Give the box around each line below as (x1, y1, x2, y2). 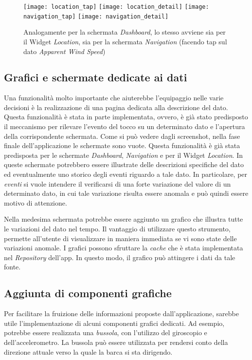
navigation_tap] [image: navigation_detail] (23, 13, 169, 20)
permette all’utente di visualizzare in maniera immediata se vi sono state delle (4, 233, 237, 243)
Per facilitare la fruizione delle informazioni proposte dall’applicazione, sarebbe (4, 308, 239, 319)
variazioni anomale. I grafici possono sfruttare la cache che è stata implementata (4, 243, 243, 253)
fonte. (4, 262, 21, 272)
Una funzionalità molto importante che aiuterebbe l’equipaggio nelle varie (4, 93, 224, 103)
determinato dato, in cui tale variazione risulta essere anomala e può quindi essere (4, 188, 249, 198)
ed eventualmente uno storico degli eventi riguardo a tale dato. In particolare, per (4, 169, 248, 179)
